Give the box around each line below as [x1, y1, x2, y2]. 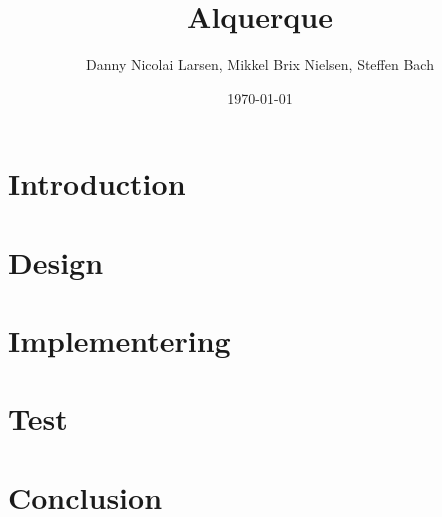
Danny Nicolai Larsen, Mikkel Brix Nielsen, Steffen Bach [86, 54, 434, 75]
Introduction [8, 163, 186, 204]
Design [8, 241, 104, 282]
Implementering [8, 320, 231, 361]
